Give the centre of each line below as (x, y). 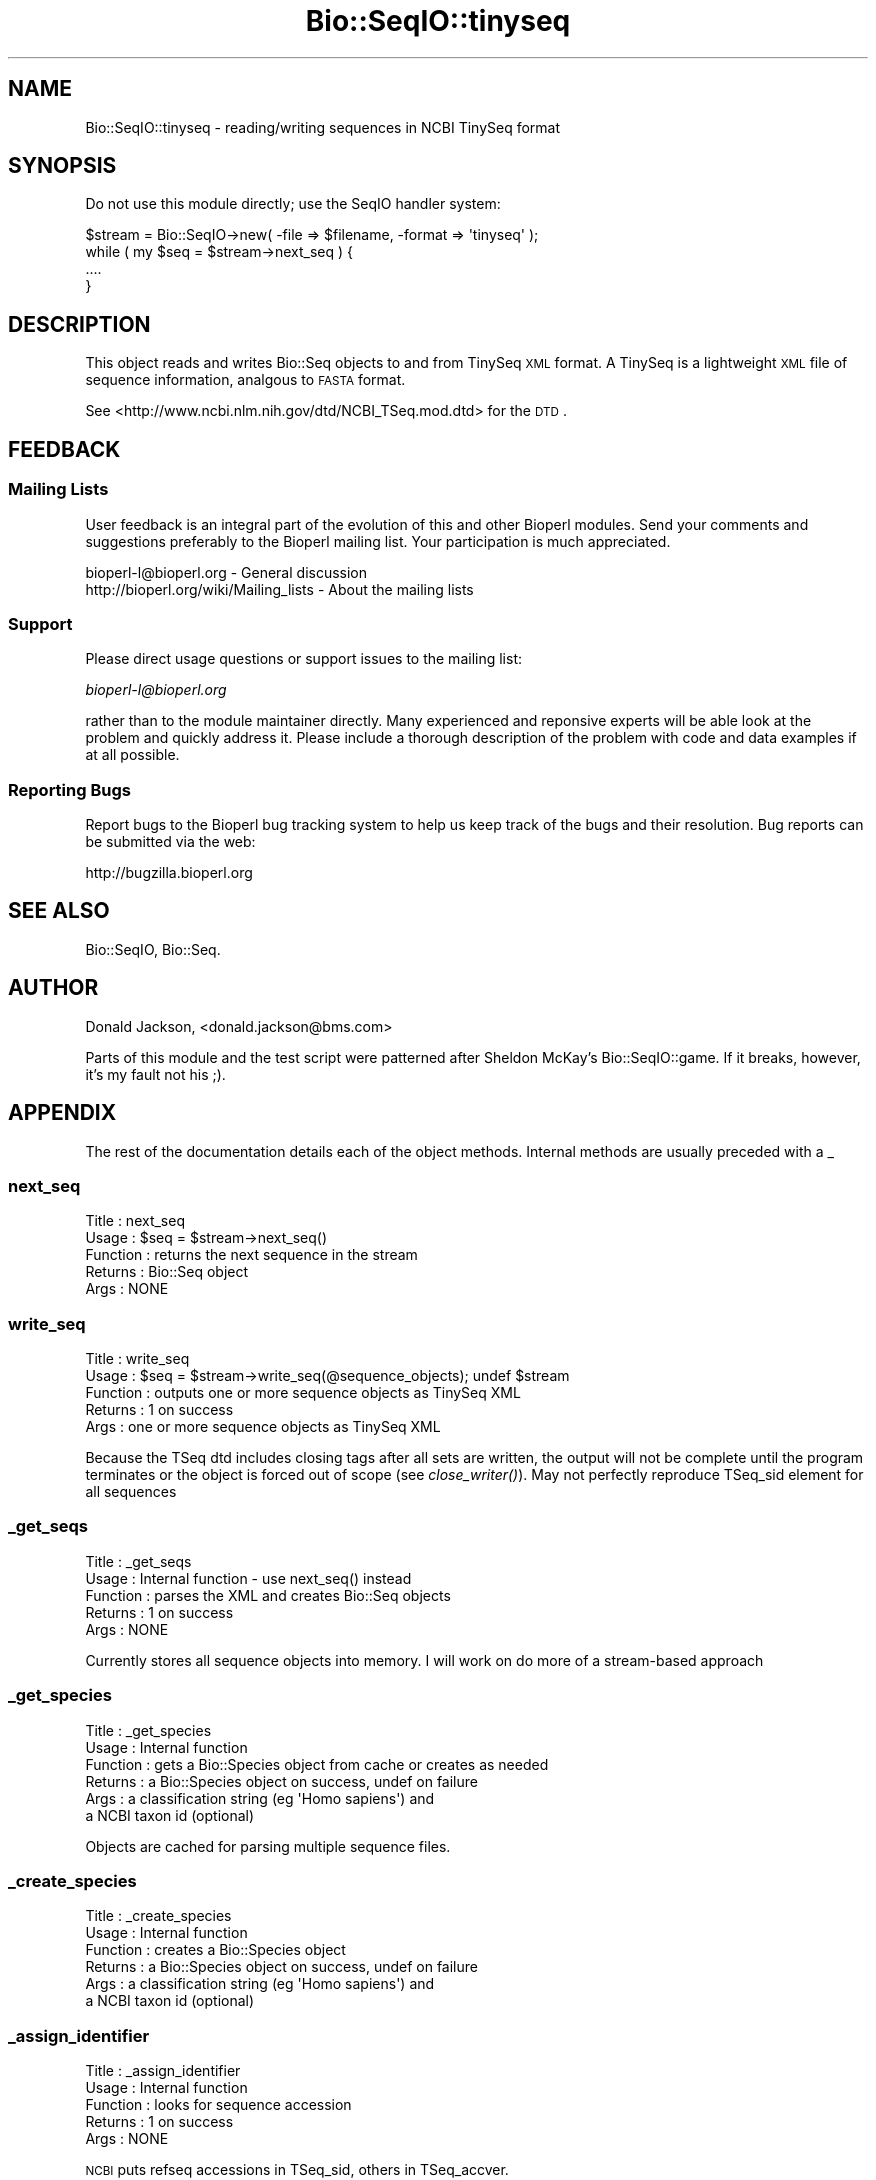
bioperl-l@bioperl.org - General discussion (226, 572)
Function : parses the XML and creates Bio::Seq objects (268, 1595)
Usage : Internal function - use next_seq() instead (248, 1578)
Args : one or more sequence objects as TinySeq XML (263, 1427)
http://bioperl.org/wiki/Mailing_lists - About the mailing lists (279, 589)
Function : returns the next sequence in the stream (251, 1255)
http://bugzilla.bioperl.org (169, 872)
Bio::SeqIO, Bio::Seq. (153, 949)
